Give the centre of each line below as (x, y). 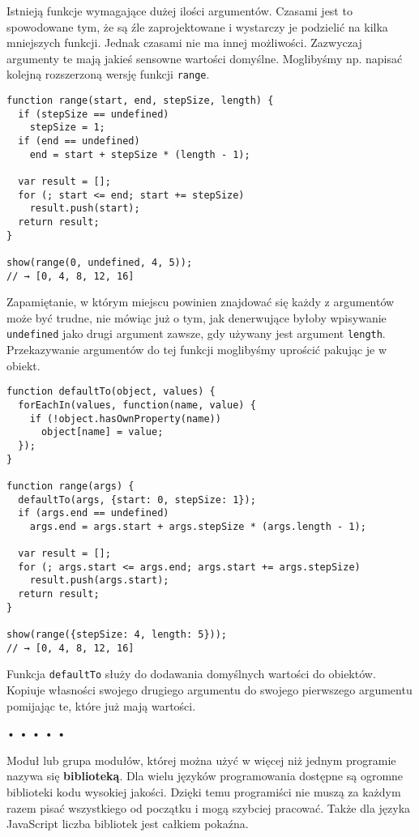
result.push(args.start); (99, 581)
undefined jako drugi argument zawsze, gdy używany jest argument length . (196, 333)
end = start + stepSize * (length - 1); (140, 154)
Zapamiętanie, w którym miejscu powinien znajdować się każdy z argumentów (201, 302)
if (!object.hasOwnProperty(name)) (125, 418)
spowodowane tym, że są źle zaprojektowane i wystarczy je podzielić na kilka (197, 26)
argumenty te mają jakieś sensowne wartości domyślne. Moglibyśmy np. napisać (205, 58)
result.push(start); (85, 209)
